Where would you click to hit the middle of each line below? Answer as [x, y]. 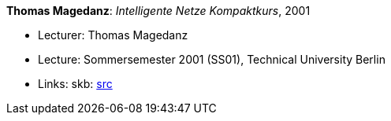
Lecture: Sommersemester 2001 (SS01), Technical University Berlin [212, 59]
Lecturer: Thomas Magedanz [113, 35]
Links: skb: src [75, 84]
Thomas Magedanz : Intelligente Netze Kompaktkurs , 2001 [158, 11]
